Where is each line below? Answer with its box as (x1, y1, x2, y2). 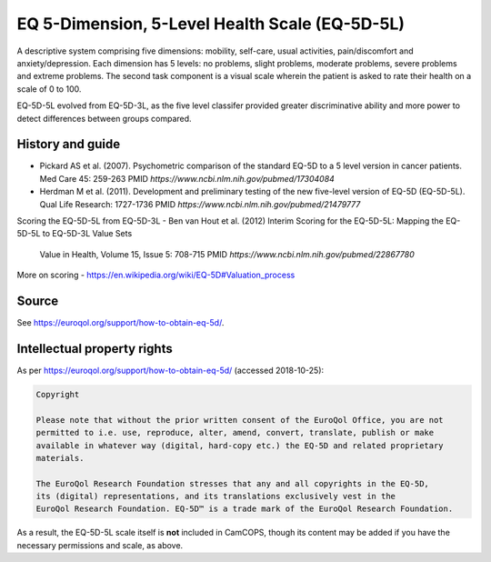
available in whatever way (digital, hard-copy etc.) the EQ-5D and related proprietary (35, 440, 445, 450)
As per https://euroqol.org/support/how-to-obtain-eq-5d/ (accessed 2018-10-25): (16, 365, 325, 376)
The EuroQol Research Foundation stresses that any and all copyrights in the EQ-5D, (35, 478, 429, 488)
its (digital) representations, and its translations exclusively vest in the (35, 491, 396, 502)
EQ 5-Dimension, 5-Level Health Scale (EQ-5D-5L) (16, 14, 405, 34)
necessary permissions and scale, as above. (16, 539, 184, 550)
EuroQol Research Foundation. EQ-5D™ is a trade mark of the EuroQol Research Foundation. (35, 504, 454, 514)
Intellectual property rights (16, 341, 173, 356)
